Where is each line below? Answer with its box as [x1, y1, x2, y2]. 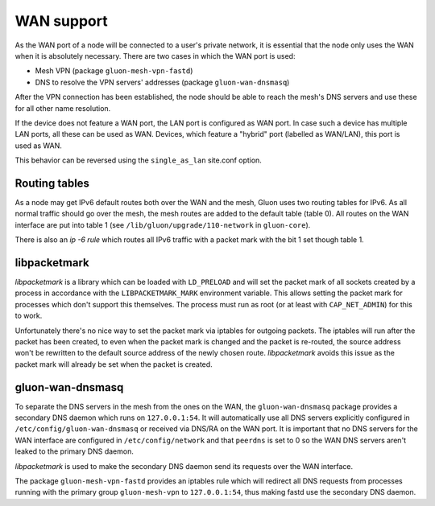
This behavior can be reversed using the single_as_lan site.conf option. [14, 155, 262, 165]
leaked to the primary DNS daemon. [14, 446, 135, 456]
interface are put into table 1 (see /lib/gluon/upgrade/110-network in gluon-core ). [14, 220, 311, 229]
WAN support [14, 12, 108, 30]
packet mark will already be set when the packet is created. [14, 359, 213, 369]
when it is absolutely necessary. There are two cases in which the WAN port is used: [14, 51, 296, 60]
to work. [14, 311, 43, 321]
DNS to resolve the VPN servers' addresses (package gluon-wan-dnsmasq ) [35, 77, 290, 87]
